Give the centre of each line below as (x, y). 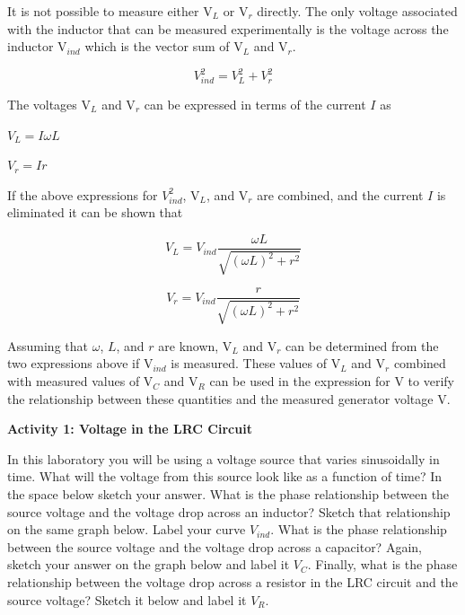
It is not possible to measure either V (110, 11)
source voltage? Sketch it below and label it (127, 599)
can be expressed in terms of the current (255, 105)
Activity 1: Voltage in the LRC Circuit (130, 429)
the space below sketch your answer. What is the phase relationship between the (228, 494)
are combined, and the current (340, 194)
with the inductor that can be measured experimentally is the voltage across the (228, 28)
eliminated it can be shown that (95, 212)
